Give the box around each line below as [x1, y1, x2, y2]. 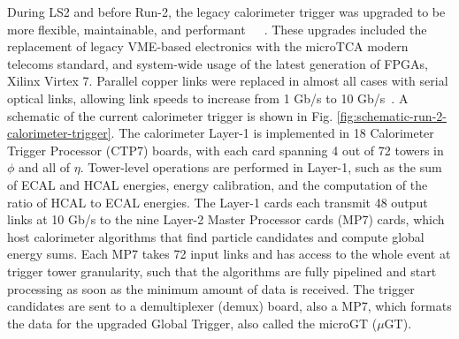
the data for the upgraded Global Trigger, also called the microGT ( [7, 313, 378, 332]
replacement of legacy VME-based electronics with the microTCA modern [7, 37, 409, 56]
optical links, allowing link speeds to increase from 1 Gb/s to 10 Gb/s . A [7, 88, 409, 107]
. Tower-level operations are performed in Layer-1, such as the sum [80, 158, 442, 177]
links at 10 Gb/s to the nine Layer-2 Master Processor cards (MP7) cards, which [7, 210, 445, 229]
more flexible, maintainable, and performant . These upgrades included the [7, 19, 427, 38]
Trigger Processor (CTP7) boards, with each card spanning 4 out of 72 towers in [7, 140, 444, 159]
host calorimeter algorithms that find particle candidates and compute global [7, 227, 425, 245]
